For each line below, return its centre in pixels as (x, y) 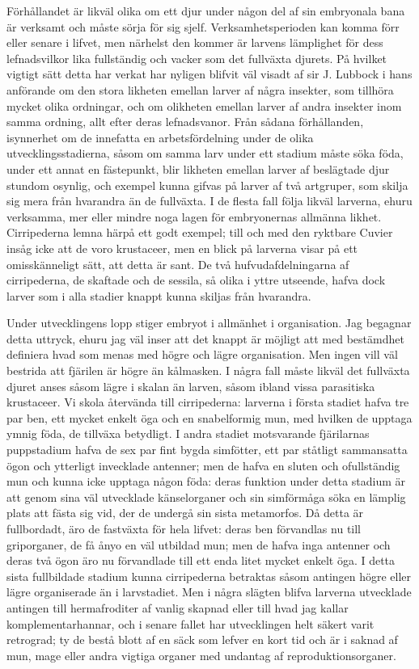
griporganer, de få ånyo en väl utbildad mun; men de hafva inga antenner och (199, 544)
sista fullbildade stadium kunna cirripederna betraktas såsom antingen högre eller (209, 576)
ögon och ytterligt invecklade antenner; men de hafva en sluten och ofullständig (203, 465)
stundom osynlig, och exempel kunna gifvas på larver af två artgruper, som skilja (207, 185)
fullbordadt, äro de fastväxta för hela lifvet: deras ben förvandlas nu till (184, 528)
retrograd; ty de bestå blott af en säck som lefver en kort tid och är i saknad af (202, 640)
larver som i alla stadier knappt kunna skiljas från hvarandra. (159, 295)
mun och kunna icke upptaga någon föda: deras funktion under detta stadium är (206, 481)
